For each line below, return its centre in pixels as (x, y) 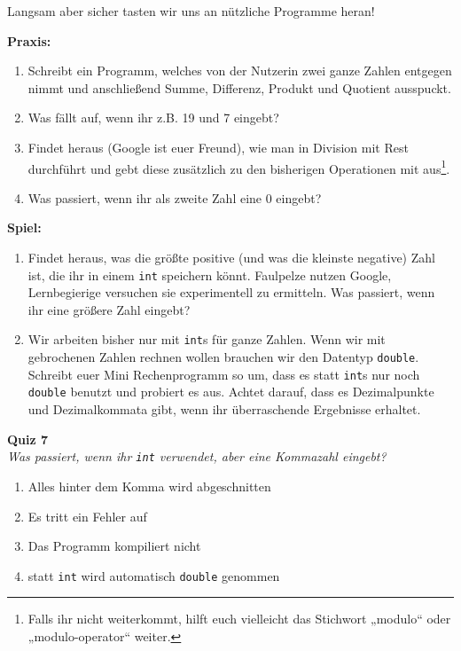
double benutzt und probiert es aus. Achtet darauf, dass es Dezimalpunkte (231, 392)
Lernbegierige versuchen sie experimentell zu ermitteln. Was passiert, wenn (231, 292)
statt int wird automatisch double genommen (154, 575)
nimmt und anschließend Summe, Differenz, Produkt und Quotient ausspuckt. (239, 87)
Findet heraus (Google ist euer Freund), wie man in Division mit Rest (218, 147)
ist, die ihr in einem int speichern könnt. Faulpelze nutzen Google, (210, 275)
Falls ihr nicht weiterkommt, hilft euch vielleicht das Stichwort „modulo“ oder (239, 619)
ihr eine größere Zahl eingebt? (109, 309)
